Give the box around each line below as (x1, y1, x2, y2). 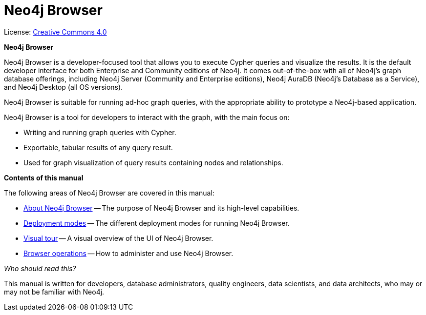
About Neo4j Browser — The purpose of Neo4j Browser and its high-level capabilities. (23, 203, 299, 212)
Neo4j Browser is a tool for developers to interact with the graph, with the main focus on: (4, 113, 290, 121)
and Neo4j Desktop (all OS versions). (4, 82, 123, 91)
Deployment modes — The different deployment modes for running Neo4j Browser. (23, 218, 290, 227)
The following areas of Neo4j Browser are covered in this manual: (4, 188, 214, 197)
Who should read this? (4, 264, 76, 273)
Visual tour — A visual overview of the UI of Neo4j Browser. (23, 234, 213, 242)
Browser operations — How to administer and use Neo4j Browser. (23, 249, 234, 257)
